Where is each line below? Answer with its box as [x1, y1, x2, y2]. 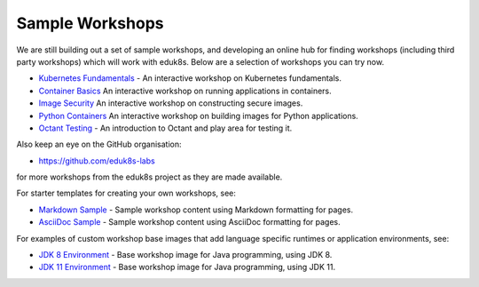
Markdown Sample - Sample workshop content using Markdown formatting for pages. [38, 204, 354, 215]
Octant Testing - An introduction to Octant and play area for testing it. [38, 123, 293, 133]
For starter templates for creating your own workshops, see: [16, 187, 237, 199]
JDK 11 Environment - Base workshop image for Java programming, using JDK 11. [38, 262, 336, 273]
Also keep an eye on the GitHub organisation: [16, 139, 182, 150]
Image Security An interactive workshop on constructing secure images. [38, 98, 303, 108]
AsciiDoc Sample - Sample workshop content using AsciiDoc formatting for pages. [38, 217, 341, 227]
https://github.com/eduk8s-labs [38, 155, 155, 166]
